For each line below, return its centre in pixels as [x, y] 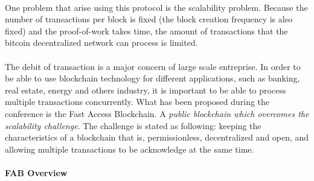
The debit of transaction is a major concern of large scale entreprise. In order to [153, 66]
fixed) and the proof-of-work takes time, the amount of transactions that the [146, 30]
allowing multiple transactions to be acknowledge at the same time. [130, 149]
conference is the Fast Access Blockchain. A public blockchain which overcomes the [157, 113]
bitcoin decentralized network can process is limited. [101, 43]
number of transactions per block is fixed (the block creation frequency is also [149, 19]
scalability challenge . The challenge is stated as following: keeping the [133, 125]
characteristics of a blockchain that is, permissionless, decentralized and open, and [157, 137]
